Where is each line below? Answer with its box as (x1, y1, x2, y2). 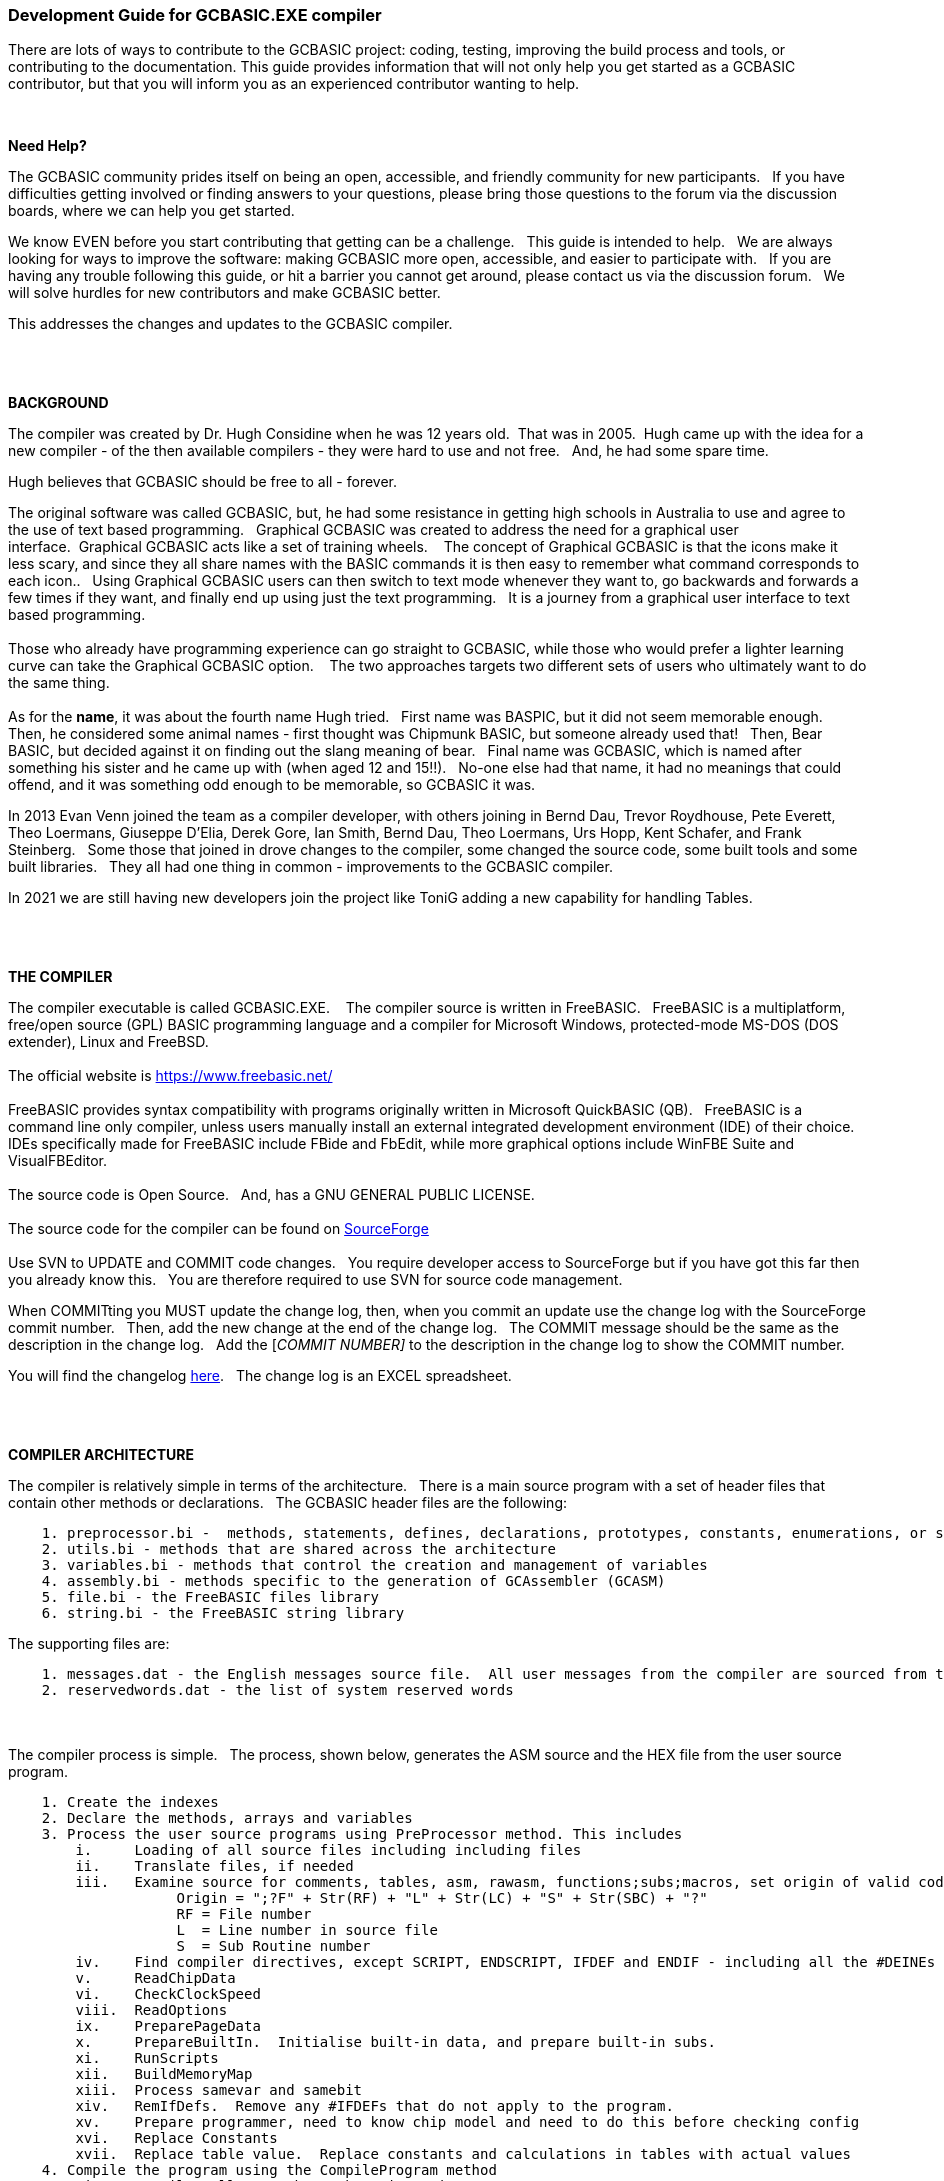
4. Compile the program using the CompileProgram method (41, 2162, 497, 2179)
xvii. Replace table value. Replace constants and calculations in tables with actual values (75, 2146, 851, 2163)
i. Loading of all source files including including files (75, 1842, 582, 1859)
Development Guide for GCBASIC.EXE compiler (8, 5, 382, 25)
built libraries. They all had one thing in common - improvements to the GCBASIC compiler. (8, 858, 613, 876)
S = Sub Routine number (176, 1938, 371, 1955)
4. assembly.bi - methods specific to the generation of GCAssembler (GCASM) (41, 1573, 666, 1590)
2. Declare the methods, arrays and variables (41, 1810, 413, 1827)
